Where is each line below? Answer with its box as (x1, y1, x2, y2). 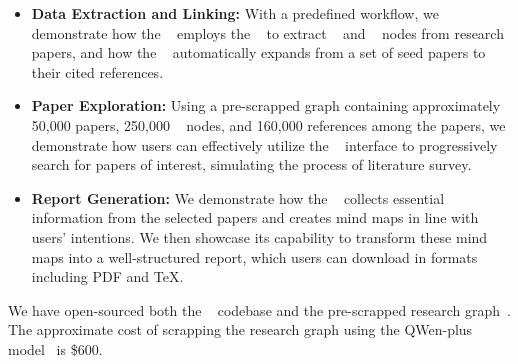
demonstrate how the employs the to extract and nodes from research (31, 22, 504, 43)
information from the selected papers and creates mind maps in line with (31, 207, 479, 228)
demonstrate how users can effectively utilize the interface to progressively (31, 134, 498, 155)
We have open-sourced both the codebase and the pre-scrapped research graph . (8, 299, 511, 320)
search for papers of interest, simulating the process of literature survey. (31, 154, 472, 175)
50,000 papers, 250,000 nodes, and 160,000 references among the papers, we (31, 114, 506, 135)
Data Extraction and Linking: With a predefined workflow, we (31, 3, 439, 23)
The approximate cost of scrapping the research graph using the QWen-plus (8, 319, 473, 340)
